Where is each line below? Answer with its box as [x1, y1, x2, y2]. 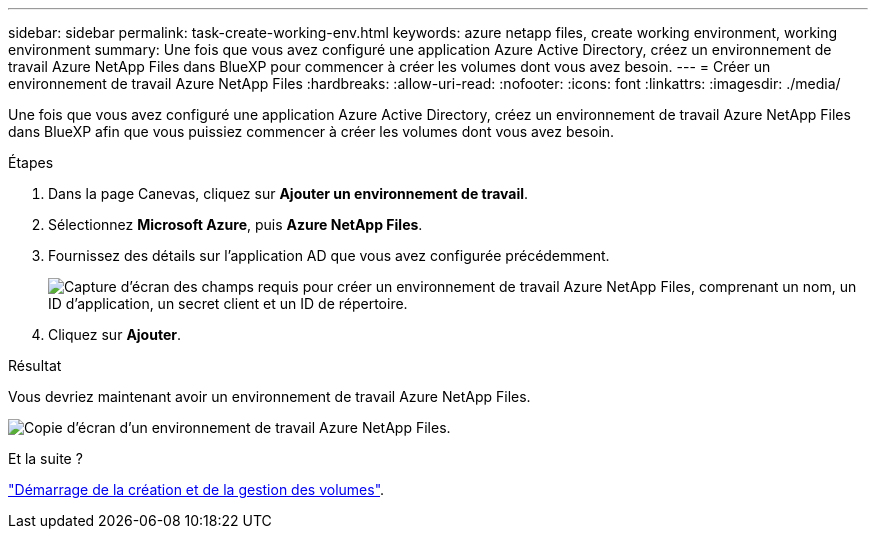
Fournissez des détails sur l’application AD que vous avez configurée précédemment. [48, 247, 610, 264]
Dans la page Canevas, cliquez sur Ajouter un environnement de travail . [48, 185, 529, 202]
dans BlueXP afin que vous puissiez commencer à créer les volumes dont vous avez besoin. [8, 123, 615, 140]
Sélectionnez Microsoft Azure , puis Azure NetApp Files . [48, 216, 423, 233]
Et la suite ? [8, 450, 83, 467]
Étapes [8, 154, 54, 171]
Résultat [8, 357, 62, 374]
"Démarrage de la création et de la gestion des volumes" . [8, 481, 385, 498]
